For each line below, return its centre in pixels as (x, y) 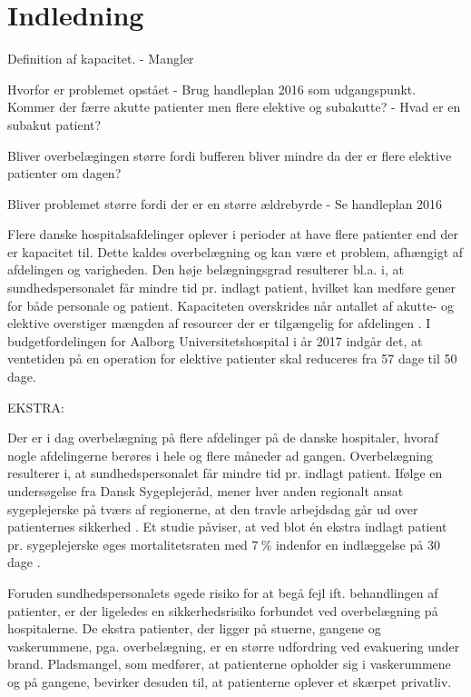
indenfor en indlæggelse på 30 (358, 544)
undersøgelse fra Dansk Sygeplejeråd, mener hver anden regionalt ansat (206, 491)
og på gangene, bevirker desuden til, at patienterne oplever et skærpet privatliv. (230, 681)
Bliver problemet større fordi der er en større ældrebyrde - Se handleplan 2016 (225, 203)
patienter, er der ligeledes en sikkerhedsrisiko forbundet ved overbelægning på (223, 610)
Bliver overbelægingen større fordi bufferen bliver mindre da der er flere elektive (230, 155)
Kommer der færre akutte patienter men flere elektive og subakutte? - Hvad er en (234, 107)
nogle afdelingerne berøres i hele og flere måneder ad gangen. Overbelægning (220, 455)
